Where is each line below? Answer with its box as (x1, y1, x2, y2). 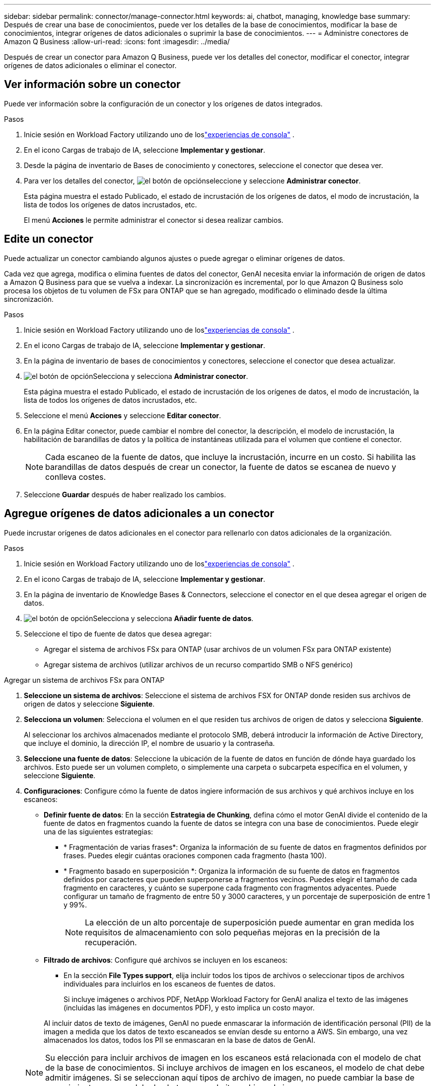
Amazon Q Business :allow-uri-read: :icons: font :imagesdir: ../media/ (4, 37, 230, 46)
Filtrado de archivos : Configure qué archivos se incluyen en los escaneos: (44, 955, 288, 964)
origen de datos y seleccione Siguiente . (24, 699, 155, 708)
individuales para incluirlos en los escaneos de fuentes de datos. (64, 979, 276, 988)
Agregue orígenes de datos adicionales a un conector (4, 507, 275, 520)
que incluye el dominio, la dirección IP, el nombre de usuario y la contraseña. (24, 738, 275, 747)
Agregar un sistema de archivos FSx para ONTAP (4, 675, 165, 684)
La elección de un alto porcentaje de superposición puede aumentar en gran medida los (85, 917, 414, 927)
